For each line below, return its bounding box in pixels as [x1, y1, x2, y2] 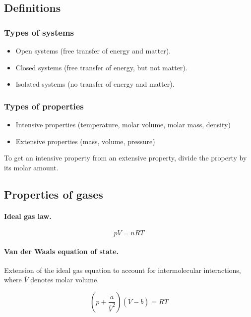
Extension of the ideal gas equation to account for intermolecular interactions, [4, 264, 241, 275]
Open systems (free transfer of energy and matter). [15, 46, 171, 55]
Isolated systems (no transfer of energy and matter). [15, 79, 175, 89]
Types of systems [4, 26, 74, 38]
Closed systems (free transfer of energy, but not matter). [15, 62, 188, 72]
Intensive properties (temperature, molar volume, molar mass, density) [15, 119, 231, 129]
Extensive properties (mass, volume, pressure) [15, 136, 155, 146]
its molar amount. [4, 162, 59, 172]
